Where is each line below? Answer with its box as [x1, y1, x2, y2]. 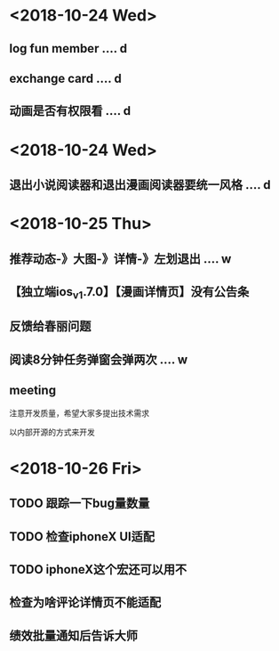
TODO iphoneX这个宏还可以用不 [9, 562, 187, 577]
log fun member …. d [9, 41, 128, 56]
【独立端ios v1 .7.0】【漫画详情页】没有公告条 [9, 284, 250, 302]
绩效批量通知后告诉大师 [9, 628, 138, 643]
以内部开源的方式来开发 [9, 427, 95, 437]
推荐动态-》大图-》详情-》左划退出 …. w [9, 251, 232, 266]
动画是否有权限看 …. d [9, 103, 132, 118]
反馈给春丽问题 [9, 319, 92, 334]
